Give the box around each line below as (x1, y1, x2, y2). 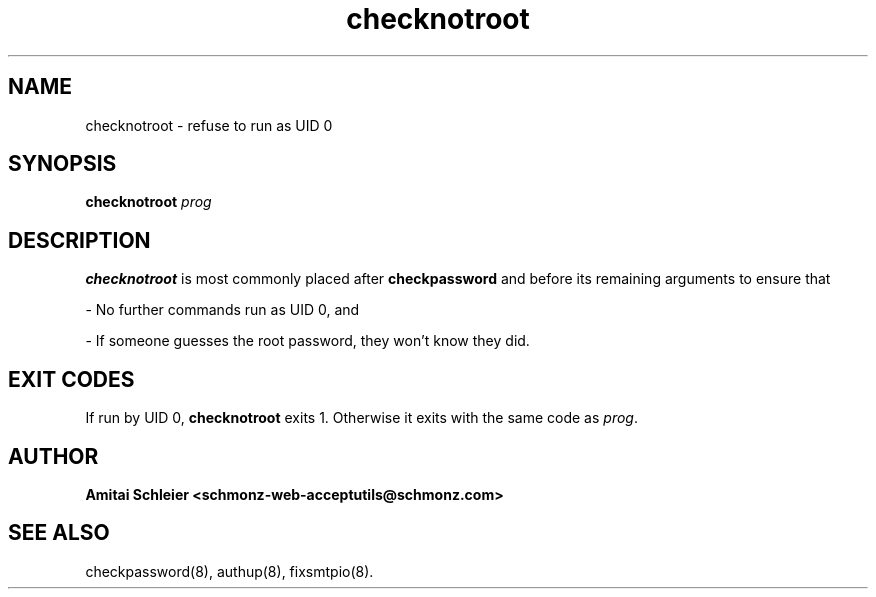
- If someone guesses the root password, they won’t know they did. (85, 332, 530, 350)
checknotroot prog (85, 193, 212, 211)
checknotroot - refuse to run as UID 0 (85, 116, 333, 134)
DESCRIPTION (8, 227, 151, 253)
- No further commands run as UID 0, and (85, 301, 360, 319)
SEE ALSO (8, 520, 110, 546)
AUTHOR (8, 443, 99, 469)
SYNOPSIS (8, 151, 117, 177)
